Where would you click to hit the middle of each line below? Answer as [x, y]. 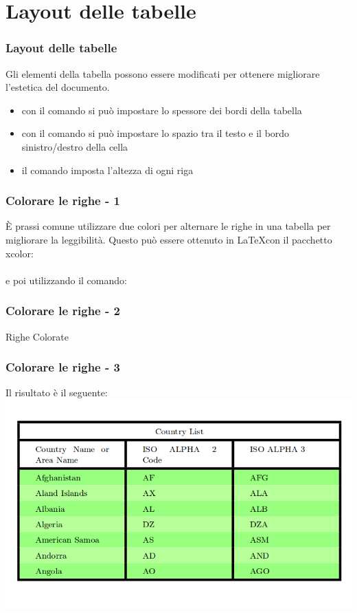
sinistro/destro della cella [75, 146]
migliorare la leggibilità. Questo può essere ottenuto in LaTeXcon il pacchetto [169, 239]
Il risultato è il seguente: [57, 392]
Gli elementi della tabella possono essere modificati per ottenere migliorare [163, 73]
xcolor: [20, 253]
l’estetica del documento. [58, 87]
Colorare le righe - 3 [63, 367]
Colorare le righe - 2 [63, 311]
